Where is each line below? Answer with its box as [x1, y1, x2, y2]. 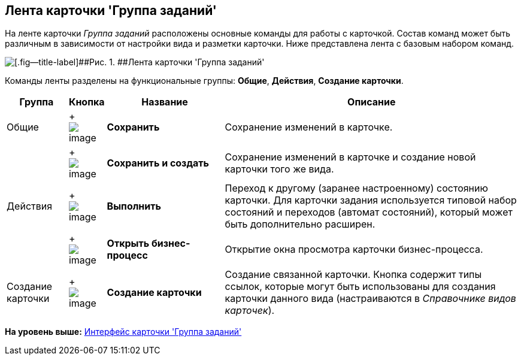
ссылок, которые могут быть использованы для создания [225, 280, 496, 293]
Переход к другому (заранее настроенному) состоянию [225, 182, 488, 195]
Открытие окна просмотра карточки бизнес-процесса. [225, 243, 483, 256]
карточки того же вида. [225, 163, 334, 176]
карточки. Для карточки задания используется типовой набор [225, 194, 517, 207]
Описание [347, 96, 396, 108]
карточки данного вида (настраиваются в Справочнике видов [225, 292, 516, 305]
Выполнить [107, 200, 161, 213]
